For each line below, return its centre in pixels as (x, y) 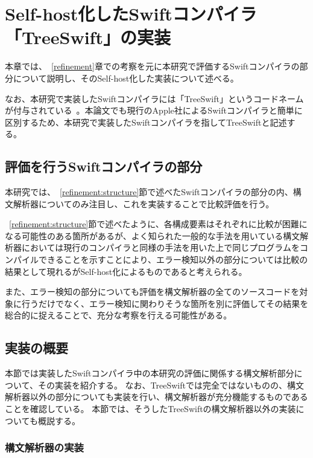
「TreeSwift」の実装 (88, 37)
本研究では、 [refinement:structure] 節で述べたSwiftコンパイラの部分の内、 (149, 192)
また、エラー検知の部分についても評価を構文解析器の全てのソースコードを (152, 292)
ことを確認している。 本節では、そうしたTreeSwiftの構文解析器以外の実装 (150, 408)
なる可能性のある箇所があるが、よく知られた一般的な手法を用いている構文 (153, 235)
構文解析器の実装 (44, 447)
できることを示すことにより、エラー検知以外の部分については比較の (173, 260)
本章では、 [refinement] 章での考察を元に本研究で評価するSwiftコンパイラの (152, 66)
